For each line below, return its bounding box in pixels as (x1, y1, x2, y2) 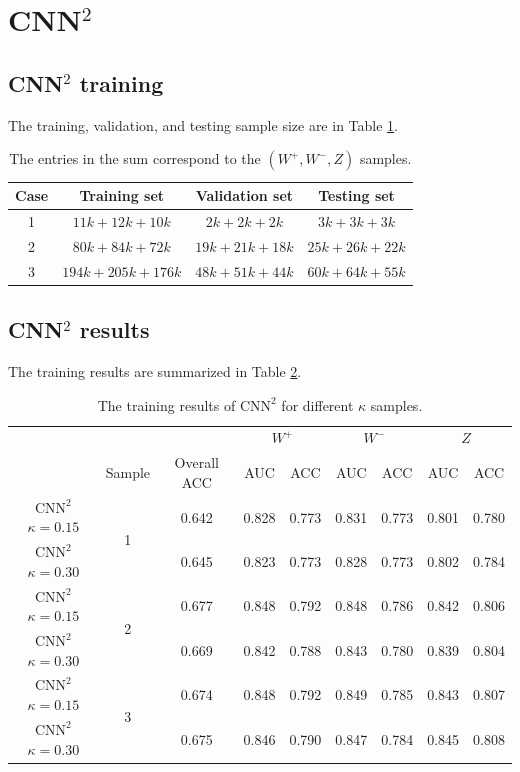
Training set (79, 185, 165, 206)
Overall (174, 452, 219, 473)
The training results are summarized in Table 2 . (8, 361, 302, 381)
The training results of (97, 394, 236, 415)
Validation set (195, 185, 294, 206)
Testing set (318, 185, 395, 206)
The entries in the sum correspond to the (9, 148, 261, 169)
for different (281, 394, 354, 415)
